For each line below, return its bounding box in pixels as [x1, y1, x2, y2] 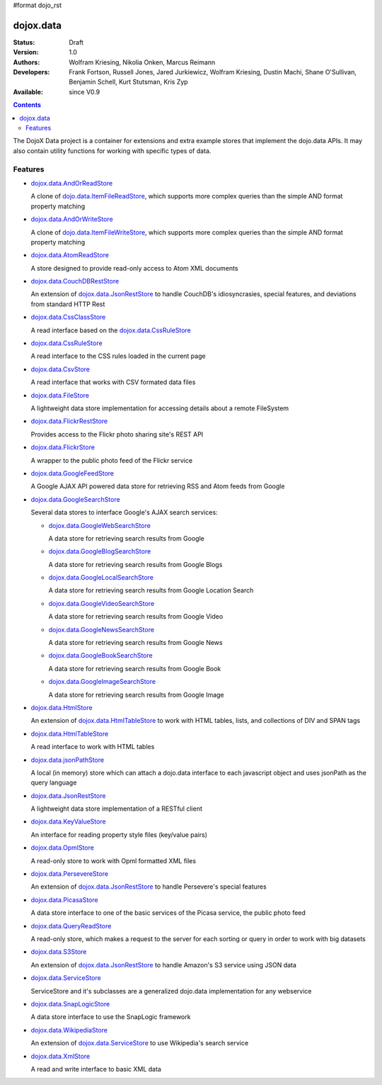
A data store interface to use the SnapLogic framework [30, 1013, 191, 1021]
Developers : [13, 68, 50, 77]
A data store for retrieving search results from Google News [48, 639, 223, 647]
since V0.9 [69, 87, 100, 96]
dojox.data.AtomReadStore [30, 251, 110, 259]
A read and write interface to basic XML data [30, 1064, 162, 1073]
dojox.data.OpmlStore [30, 843, 95, 852]
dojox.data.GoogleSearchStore [30, 495, 120, 503]
